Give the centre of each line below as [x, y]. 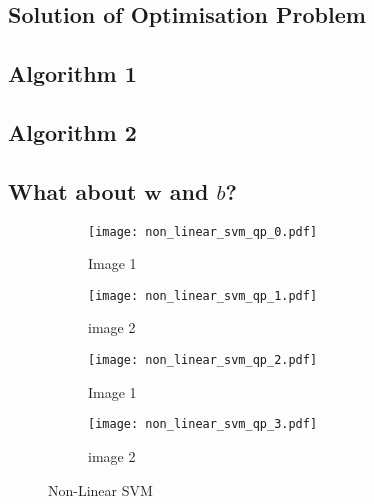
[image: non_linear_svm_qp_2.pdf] [203, 360]
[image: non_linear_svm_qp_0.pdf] [203, 231]
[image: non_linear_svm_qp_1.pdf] [203, 295]
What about [72, 190]
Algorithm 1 [72, 73]
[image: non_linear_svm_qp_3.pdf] [203, 424]
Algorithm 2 [72, 131]
